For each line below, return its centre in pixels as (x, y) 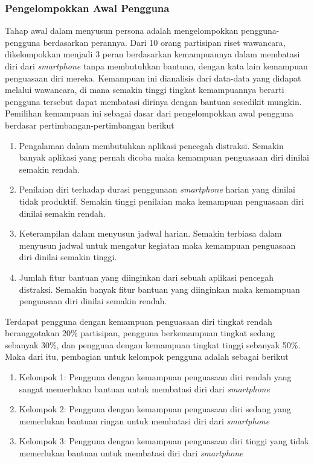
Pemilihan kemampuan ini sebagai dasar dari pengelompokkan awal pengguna (149, 113)
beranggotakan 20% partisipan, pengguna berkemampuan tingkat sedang (140, 333)
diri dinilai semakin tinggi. (68, 257)
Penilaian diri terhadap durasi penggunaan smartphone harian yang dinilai (157, 189)
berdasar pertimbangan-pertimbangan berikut (90, 125)
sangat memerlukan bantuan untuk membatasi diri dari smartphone (144, 388)
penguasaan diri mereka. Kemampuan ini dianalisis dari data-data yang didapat (153, 78)
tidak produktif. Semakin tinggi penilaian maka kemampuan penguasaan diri (162, 201)
